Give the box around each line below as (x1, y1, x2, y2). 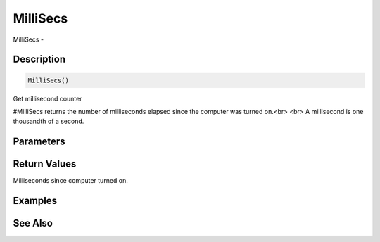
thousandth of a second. (13, 117, 84, 126)
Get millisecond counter (13, 94, 82, 103)
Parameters (13, 136, 65, 148)
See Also (13, 217, 53, 229)
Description (13, 53, 66, 65)
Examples (13, 195, 58, 207)
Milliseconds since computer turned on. (13, 177, 128, 185)
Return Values (13, 158, 77, 170)
